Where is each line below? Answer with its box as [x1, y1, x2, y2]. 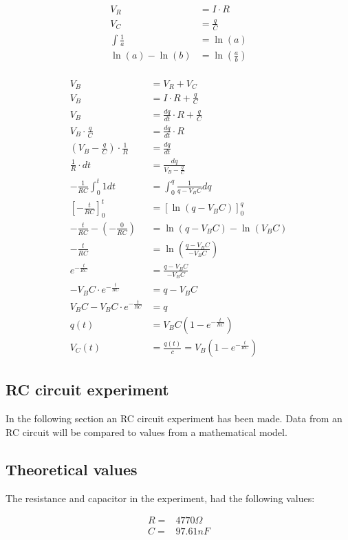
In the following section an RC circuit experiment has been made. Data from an [6, 411, 342, 426]
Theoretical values [6, 458, 138, 479]
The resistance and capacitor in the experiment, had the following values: [6, 490, 315, 505]
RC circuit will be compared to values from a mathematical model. [6, 424, 287, 439]
